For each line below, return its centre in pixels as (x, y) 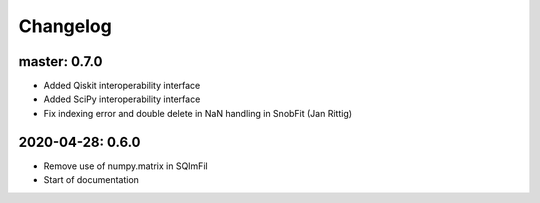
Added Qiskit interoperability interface (122, 86)
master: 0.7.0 (60, 61)
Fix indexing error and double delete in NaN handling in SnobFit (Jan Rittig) (198, 113)
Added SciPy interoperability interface (122, 99)
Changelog (65, 26)
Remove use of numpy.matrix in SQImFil (126, 166)
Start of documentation (91, 180)
